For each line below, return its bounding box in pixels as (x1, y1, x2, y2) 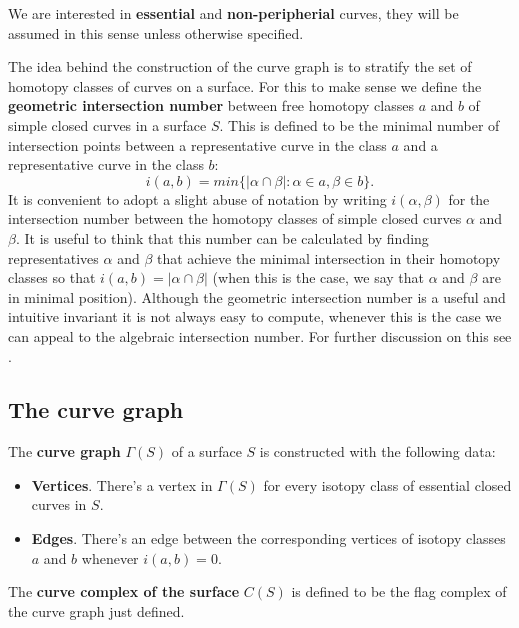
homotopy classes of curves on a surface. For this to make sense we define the (8, 75, 482, 96)
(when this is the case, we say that (212, 267, 425, 288)
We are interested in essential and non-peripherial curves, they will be (8, 3, 459, 23)
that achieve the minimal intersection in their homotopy (156, 247, 501, 268)
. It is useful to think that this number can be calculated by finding (15, 227, 429, 248)
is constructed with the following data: (259, 441, 496, 462)
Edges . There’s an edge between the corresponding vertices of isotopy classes (31, 528, 506, 549)
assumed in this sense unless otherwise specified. (8, 22, 304, 43)
